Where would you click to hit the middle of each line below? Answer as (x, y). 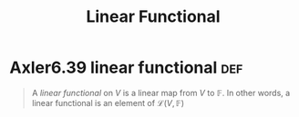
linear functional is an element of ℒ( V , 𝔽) (108, 102)
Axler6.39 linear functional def (126, 68)
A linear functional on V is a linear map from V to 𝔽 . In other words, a (161, 93)
